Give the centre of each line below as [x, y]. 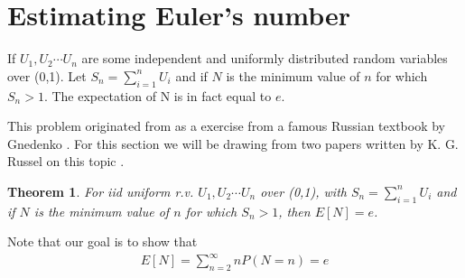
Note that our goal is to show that [102, 241]
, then [294, 211]
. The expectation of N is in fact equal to [158, 95]
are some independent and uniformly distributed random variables [265, 58]
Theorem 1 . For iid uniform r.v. [101, 191]
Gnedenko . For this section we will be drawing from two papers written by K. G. [233, 143]
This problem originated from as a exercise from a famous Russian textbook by [227, 126]
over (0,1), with [303, 191]
